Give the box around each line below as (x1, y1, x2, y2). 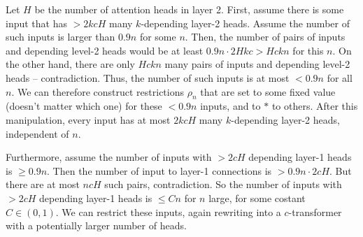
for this (292, 43, 324, 57)
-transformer (288, 204, 342, 219)
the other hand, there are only (6, 57, 135, 71)
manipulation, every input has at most (6, 112, 171, 127)
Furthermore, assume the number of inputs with (6, 150, 212, 164)
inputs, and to (200, 99, 261, 113)
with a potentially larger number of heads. (6, 218, 187, 233)
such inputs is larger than (6, 29, 115, 44)
